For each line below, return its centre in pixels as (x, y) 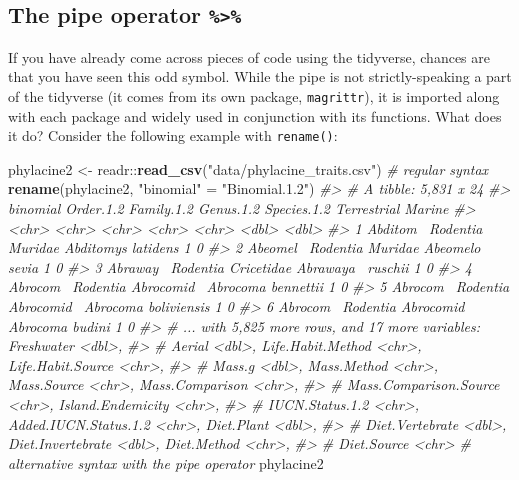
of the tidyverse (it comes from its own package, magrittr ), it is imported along (254, 95)
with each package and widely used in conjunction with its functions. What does (255, 115)
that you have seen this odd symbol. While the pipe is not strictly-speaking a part (260, 76)
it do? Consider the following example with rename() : (173, 135)
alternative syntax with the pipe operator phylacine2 (166, 462)
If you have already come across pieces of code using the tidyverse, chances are (249, 56)
